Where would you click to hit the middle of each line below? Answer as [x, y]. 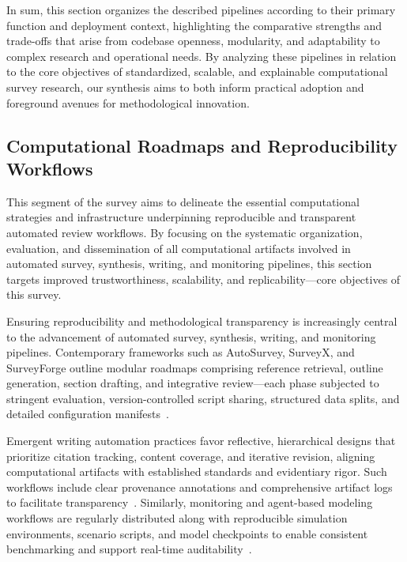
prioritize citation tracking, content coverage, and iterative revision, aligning [191, 456]
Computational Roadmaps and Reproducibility [202, 145]
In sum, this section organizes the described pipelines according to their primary [201, 9]
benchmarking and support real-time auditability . [129, 549]
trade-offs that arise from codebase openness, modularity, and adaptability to [193, 41]
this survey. [34, 294]
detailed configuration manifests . [88, 414]
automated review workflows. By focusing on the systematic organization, [185, 232]
